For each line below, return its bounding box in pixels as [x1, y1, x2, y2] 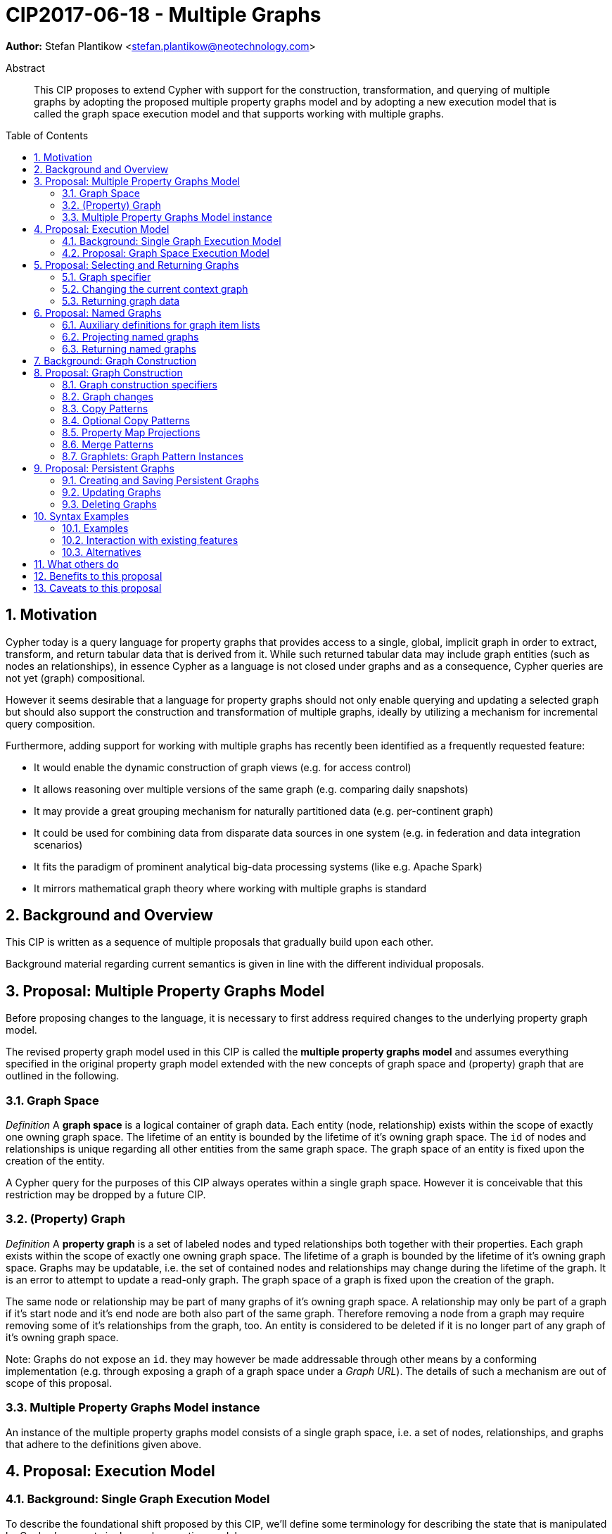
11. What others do [34, 557, 119, 570]
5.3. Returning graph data [62, 294, 180, 307]
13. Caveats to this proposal [34, 581, 162, 594]
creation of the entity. [6, 1155, 105, 1167]
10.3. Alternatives [62, 545, 141, 558]
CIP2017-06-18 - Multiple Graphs [6, 3, 321, 27]
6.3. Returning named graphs [62, 342, 196, 355]
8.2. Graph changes [62, 390, 153, 402]
